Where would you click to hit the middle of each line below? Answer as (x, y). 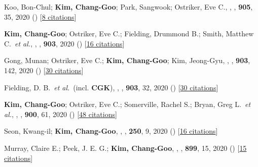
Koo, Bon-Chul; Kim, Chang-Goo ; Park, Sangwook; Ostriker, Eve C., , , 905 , (128, 7)
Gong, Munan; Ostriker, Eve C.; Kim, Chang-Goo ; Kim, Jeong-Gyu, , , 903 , (127, 60)
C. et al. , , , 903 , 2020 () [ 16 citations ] (64, 43)
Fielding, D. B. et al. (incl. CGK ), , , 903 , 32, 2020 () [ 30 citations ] (111, 87)
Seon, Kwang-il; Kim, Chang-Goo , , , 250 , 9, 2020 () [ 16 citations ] (111, 131)
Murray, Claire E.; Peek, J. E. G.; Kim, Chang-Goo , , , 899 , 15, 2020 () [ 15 (125, 148)
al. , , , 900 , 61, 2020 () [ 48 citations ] (61, 114)
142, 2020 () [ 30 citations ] (44, 70)
